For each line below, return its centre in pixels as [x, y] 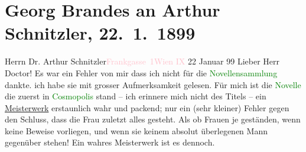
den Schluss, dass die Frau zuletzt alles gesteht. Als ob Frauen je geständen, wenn [153, 119]
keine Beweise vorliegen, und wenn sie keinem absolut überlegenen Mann [136, 130]
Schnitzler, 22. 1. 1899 [100, 33]
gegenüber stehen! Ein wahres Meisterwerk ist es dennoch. [110, 142]
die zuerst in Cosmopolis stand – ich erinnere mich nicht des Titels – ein [136, 96]
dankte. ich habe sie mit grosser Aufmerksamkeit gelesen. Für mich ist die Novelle [153, 84]
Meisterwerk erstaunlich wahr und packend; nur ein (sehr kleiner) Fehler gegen [147, 107]
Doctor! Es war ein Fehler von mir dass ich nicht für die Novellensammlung [141, 72]
